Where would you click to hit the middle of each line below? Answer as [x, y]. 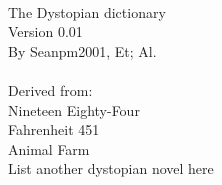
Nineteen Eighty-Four [74, 109]
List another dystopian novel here [111, 168]
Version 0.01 [45, 31]
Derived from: [50, 89]
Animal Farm [49, 148]
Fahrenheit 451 [54, 129]
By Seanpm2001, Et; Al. [82, 50]
